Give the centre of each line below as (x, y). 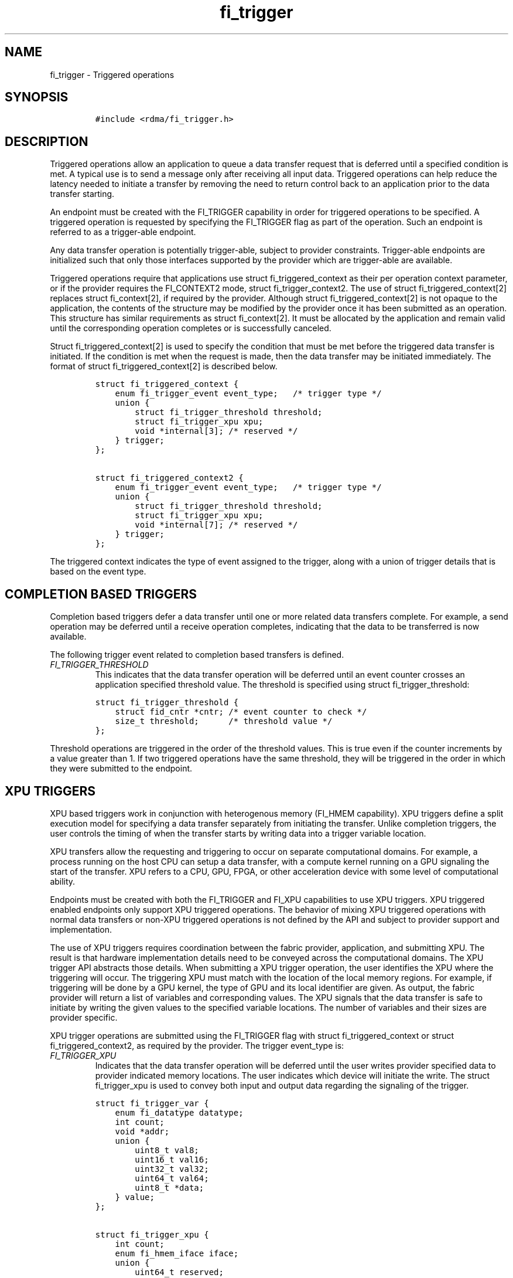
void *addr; (142, 1131)
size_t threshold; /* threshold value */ (224, 721)
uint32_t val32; (172, 1169)
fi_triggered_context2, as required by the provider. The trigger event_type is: (197, 1045)
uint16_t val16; (172, 1159)
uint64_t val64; (172, 1178)
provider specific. (84, 1017)
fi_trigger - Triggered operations (112, 74)
